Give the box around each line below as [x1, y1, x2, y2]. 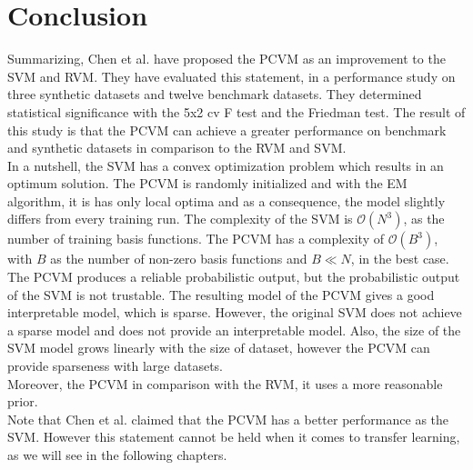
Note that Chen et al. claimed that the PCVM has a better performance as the [7, 409, 449, 428]
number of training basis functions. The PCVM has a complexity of [7, 229, 384, 248]
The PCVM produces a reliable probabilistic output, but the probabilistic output [7, 267, 460, 286]
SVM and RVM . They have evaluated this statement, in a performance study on [7, 66, 456, 85]
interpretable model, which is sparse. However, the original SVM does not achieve [7, 303, 462, 322]
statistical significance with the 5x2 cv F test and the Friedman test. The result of [7, 102, 466, 121]
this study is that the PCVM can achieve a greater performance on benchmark [7, 120, 447, 139]
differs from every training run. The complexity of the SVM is [7, 209, 353, 228]
